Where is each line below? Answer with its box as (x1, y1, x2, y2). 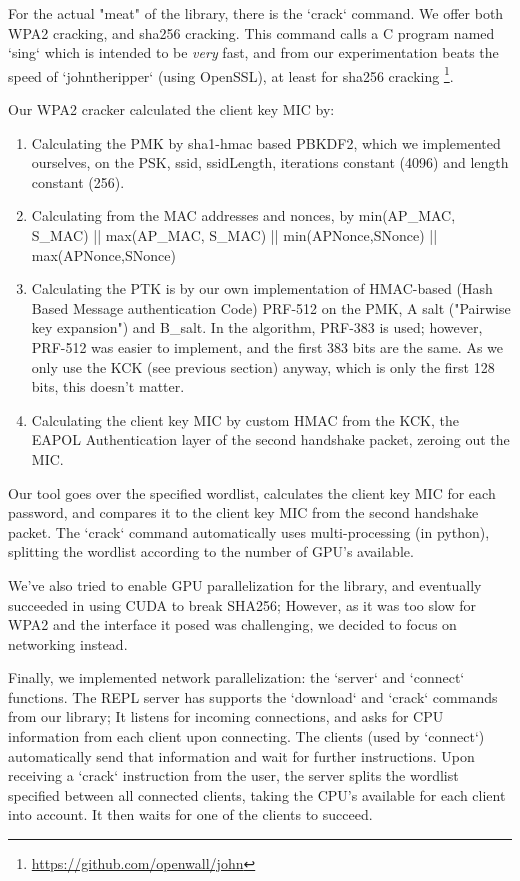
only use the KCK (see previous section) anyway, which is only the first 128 (31, 356, 495, 377)
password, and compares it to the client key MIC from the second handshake (8, 502, 479, 523)
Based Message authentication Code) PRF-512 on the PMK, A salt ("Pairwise (31, 297, 511, 318)
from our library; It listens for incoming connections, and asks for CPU (8, 706, 444, 727)
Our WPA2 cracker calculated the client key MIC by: (8, 99, 335, 120)
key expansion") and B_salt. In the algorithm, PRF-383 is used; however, (31, 317, 483, 338)
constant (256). (31, 171, 125, 192)
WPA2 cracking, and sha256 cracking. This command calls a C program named (8, 22, 495, 43)
